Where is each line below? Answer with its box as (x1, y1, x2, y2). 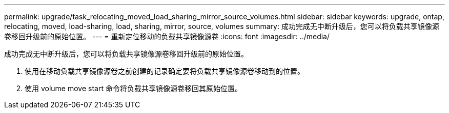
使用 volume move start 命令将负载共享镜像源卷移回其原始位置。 (25, 84, 242, 93)
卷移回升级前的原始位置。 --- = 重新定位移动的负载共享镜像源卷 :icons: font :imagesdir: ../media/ (4, 32, 330, 41)
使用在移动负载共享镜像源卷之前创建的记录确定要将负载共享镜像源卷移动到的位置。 (25, 67, 304, 75)
